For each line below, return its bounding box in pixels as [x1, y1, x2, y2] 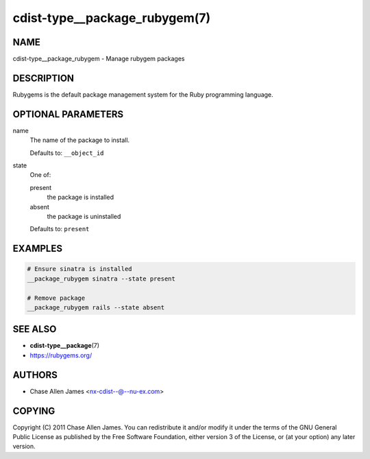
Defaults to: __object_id [29, 148, 104, 157]
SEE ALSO [12, 323, 57, 336]
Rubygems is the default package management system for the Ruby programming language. [12, 90, 273, 99]
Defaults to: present [29, 225, 90, 233]
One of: [29, 171, 51, 179]
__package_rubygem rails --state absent [27, 303, 164, 311]
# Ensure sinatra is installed [27, 265, 133, 273]
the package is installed [47, 193, 114, 202]
